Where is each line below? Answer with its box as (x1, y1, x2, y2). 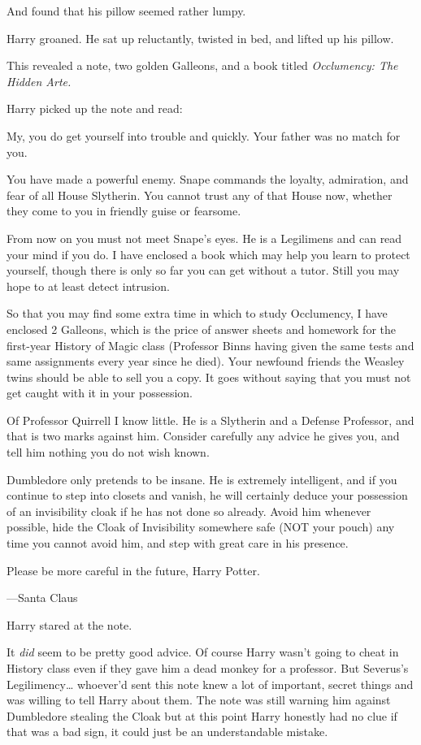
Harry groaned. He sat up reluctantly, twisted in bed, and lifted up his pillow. (7, 29, 394, 46)
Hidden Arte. (7, 72, 72, 89)
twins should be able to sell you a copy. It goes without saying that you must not (7, 368, 411, 385)
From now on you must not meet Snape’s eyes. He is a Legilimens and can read (7, 229, 402, 246)
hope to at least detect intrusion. (7, 277, 170, 294)
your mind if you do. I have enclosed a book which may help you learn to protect (7, 245, 410, 262)
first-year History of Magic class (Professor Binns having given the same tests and (7, 336, 414, 353)
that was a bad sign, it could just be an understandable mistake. (7, 723, 328, 740)
